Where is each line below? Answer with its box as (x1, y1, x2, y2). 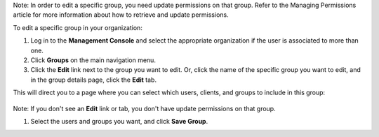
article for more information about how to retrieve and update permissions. (13, 10, 229, 19)
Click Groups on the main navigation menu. (30, 56, 156, 64)
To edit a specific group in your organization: (13, 23, 143, 31)
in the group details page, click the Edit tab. (30, 75, 157, 84)
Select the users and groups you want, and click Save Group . (30, 117, 208, 125)
